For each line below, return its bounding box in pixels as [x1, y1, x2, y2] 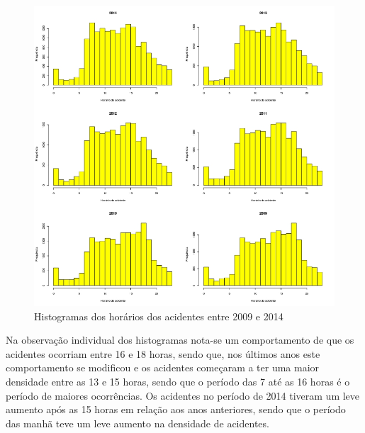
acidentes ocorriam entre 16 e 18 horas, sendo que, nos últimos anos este [6, 346, 320, 361]
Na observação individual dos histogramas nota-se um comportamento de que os [6, 332, 354, 347]
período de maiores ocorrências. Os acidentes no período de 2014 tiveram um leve [6, 388, 360, 403]
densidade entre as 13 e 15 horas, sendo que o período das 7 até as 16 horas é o [6, 373, 350, 388]
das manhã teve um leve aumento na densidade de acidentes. [6, 415, 269, 430]
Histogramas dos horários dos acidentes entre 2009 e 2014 [34, 308, 283, 323]
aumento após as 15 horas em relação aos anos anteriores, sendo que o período [6, 402, 346, 417]
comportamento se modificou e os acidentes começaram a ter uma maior [6, 360, 320, 375]
